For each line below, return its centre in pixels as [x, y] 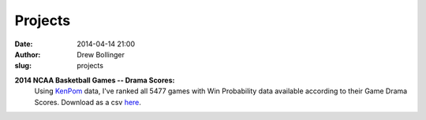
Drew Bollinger [101, 54]
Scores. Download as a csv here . [88, 102]
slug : [23, 66]
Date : [24, 44]
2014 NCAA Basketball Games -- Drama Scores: [95, 80]
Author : [28, 54]
